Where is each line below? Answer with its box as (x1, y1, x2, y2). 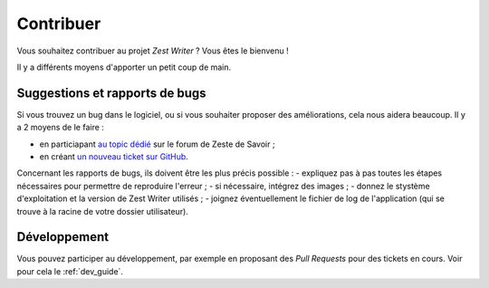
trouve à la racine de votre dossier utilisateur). (16, 206, 189, 216)
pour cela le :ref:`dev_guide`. (16, 265, 124, 276)
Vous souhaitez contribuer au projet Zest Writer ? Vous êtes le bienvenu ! (16, 45, 289, 56)
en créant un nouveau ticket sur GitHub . (39, 151, 189, 162)
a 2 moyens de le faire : (16, 122, 104, 133)
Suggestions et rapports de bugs (16, 85, 206, 101)
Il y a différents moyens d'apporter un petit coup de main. (16, 62, 232, 72)
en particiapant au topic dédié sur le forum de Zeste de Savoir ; (39, 139, 275, 149)
